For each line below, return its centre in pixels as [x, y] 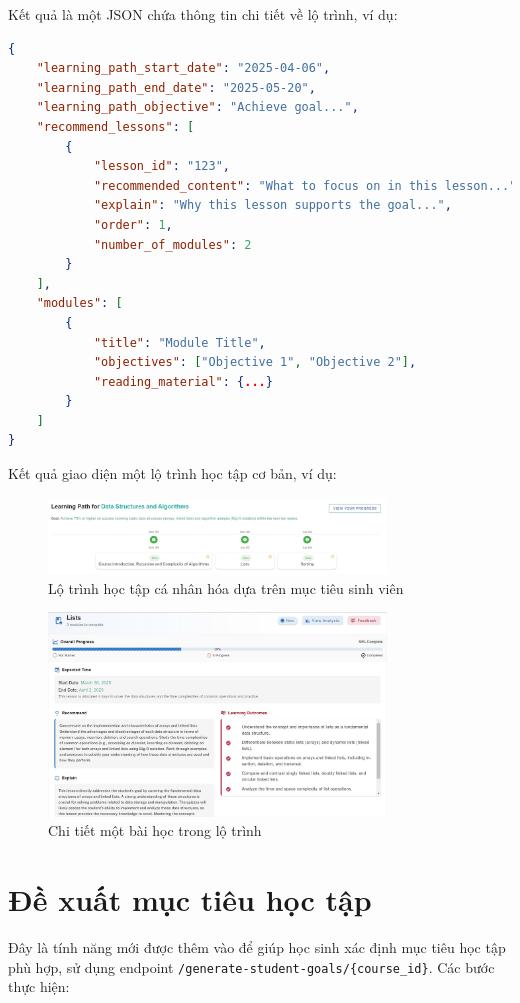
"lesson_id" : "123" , [161, 166]
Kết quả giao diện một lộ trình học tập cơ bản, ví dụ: [172, 473]
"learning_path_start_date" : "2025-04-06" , [183, 68]
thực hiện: [39, 986]
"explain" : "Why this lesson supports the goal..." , [272, 205]
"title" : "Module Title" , [179, 342]
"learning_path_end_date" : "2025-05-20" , [176, 87]
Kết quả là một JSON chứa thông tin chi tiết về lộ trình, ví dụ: [203, 14]
